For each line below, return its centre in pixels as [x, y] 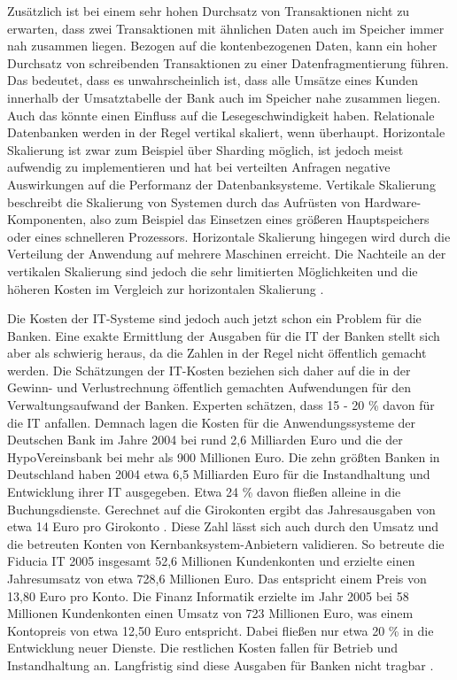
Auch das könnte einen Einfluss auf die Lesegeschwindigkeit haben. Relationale [221, 115]
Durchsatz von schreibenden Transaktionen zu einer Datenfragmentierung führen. [228, 62]
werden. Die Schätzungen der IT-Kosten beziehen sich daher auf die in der [209, 370]
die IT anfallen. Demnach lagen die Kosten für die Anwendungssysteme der [212, 422]
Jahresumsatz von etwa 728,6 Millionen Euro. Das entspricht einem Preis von [217, 578]
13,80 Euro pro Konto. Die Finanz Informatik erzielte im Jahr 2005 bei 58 [208, 595]
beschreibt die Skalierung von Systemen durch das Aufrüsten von [184, 201]
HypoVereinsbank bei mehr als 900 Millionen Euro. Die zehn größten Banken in [224, 456]
